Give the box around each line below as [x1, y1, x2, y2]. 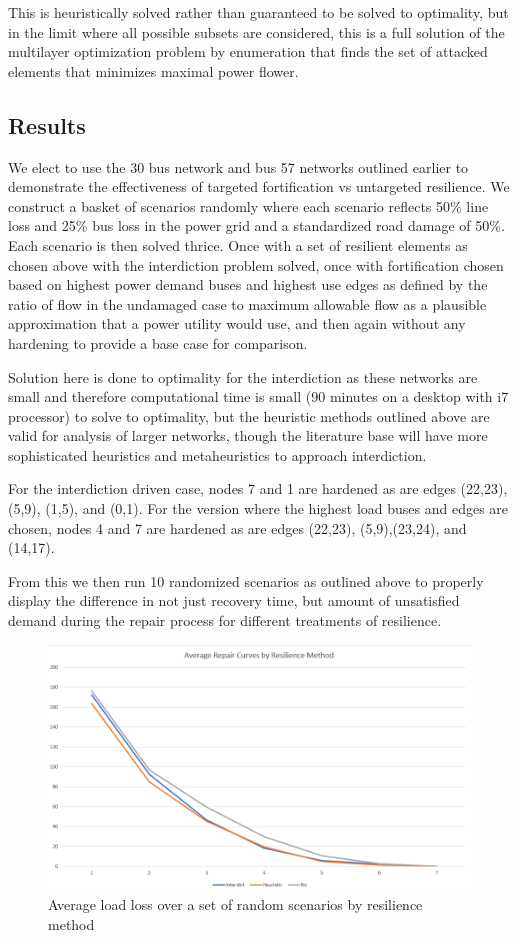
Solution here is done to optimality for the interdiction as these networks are [8, 366, 478, 387]
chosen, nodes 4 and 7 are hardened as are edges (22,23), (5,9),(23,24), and [8, 517, 467, 538]
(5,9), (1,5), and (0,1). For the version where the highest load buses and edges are [8, 498, 509, 519]
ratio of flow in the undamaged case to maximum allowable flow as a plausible [8, 293, 487, 314]
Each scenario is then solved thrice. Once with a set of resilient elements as [8, 234, 468, 255]
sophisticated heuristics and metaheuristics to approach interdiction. [8, 444, 427, 465]
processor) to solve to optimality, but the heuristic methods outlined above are [8, 405, 490, 426]
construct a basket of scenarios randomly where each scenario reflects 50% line [8, 195, 489, 216]
